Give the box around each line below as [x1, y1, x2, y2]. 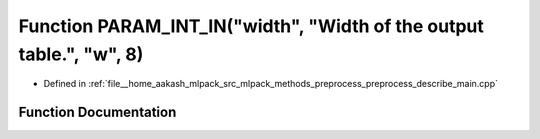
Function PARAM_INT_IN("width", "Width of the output [18, 15, 484, 37]
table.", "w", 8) [18, 43, 144, 65]
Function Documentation [18, 104, 177, 121]
